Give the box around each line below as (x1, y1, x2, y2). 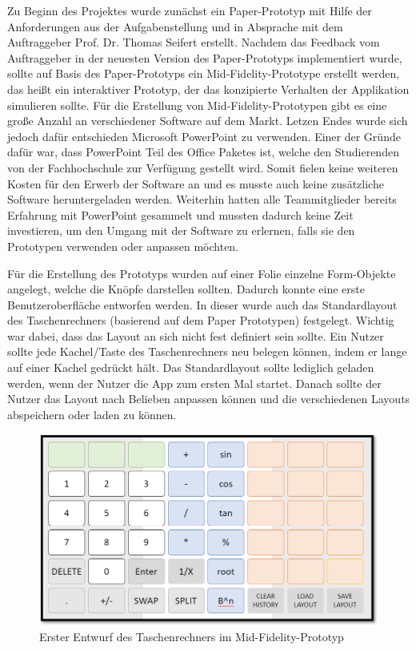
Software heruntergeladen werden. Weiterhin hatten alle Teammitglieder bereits (7, 191, 397, 208)
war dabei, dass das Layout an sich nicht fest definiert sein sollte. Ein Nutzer (7, 327, 384, 344)
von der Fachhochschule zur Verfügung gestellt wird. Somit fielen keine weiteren (7, 159, 398, 176)
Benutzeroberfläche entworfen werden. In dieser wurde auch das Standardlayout (7, 296, 398, 313)
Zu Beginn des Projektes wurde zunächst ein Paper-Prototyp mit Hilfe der (7, 2, 372, 18)
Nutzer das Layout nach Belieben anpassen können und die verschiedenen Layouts (7, 390, 410, 407)
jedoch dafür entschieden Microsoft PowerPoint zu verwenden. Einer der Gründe (7, 127, 401, 144)
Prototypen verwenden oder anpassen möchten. (7, 237, 239, 254)
